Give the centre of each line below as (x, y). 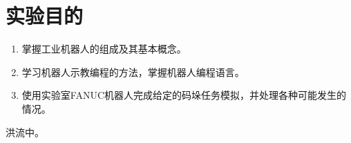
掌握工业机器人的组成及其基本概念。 (104, 49)
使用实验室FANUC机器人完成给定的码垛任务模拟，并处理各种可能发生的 (184, 95)
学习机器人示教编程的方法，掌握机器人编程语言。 (133, 71)
